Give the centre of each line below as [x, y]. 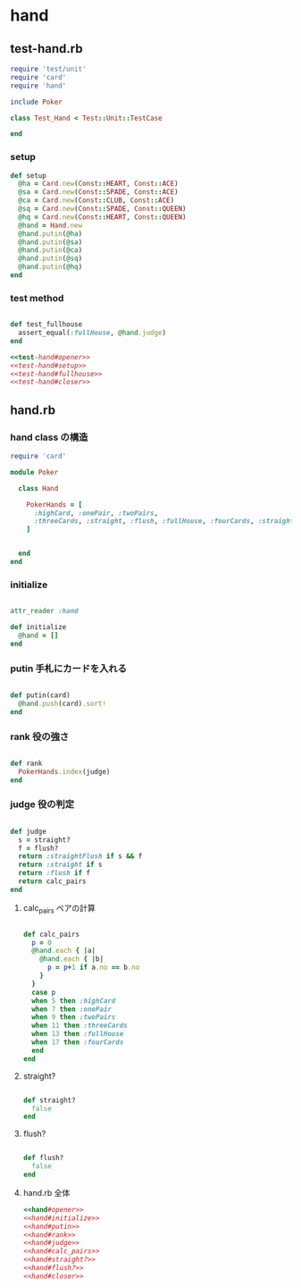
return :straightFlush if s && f [80, 856]
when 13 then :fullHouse [78, 1034]
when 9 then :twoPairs [74, 1017]
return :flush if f [54, 873]
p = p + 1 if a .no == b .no [93, 968]
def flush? [43, 1158]
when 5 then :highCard [74, 1001]
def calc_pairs [51, 934]
